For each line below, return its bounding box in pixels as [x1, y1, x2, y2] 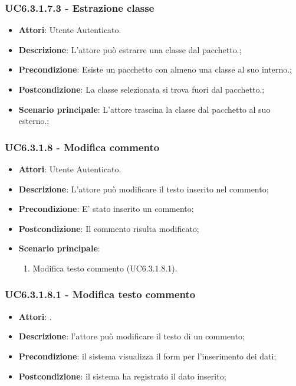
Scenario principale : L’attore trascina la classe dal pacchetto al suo [18, 103, 271, 115]
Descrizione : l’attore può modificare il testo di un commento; [18, 330, 245, 342]
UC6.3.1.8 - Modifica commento [5, 139, 160, 154]
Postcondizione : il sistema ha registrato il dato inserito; [18, 369, 226, 382]
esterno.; [18, 115, 50, 127]
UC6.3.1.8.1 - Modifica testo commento [5, 287, 196, 302]
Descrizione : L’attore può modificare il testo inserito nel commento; [18, 182, 269, 195]
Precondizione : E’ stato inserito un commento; [18, 202, 194, 215]
